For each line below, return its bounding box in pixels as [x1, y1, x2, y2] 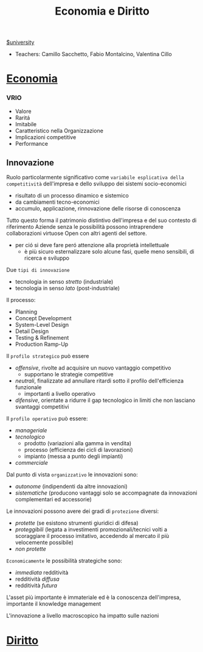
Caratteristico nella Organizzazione [15, 127, 103, 134]
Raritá [15, 114, 30, 121]
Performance [15, 140, 49, 147]
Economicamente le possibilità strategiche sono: [6, 557, 123, 565]
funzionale [15, 384, 42, 391]
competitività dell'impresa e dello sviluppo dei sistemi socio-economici [6, 180, 187, 187]
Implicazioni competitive [15, 133, 77, 141]
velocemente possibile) [15, 539, 74, 546]
